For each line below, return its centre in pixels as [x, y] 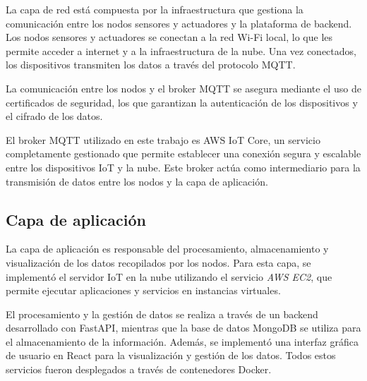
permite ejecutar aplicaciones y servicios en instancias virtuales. [143, 290]
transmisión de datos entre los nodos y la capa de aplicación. [137, 181]
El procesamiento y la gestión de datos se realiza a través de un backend [162, 314]
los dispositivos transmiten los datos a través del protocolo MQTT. [151, 65]
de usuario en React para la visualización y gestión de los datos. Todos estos [171, 355]
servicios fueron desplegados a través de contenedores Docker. [139, 369]
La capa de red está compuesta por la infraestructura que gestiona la [155, 9]
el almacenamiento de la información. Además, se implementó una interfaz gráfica [182, 341]
